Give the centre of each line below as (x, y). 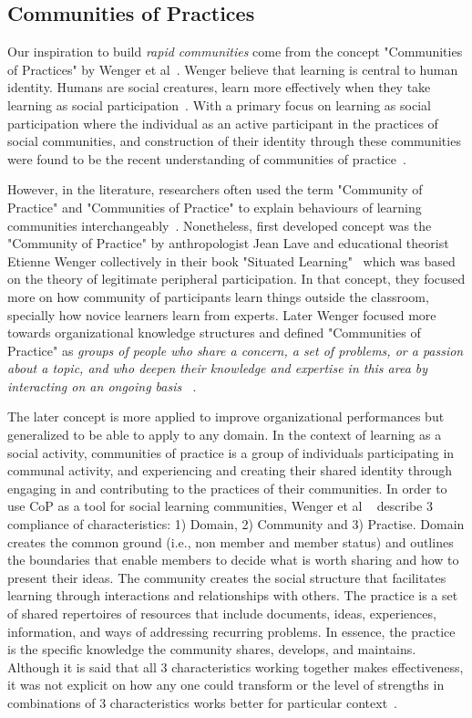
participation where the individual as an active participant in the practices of (223, 123)
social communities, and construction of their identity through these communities (234, 141)
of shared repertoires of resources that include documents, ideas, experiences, (222, 614)
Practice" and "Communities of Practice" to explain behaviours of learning (215, 207)
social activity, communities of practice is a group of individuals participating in (231, 452)
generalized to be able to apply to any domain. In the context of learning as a (225, 435)
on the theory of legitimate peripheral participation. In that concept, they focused (236, 279)
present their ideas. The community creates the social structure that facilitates (227, 577)
